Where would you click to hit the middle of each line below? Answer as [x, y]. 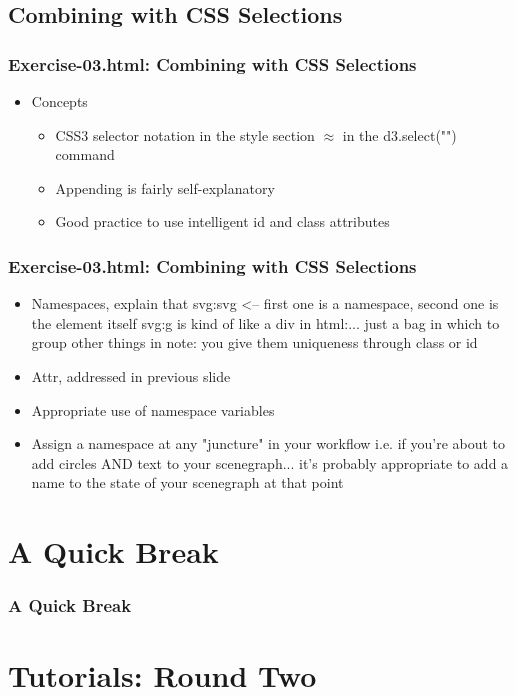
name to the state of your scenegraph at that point [187, 482]
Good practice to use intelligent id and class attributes [222, 221]
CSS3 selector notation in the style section [185, 134]
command [85, 154]
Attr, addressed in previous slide [131, 375]
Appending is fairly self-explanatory [165, 187]
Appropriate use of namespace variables [153, 409]
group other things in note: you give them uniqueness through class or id [254, 342]
